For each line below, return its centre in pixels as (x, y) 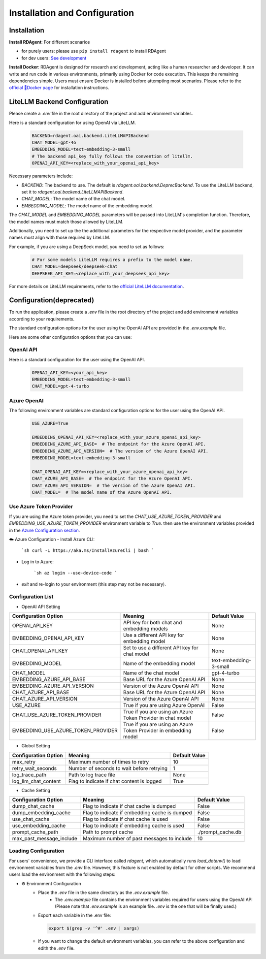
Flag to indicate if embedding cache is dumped (137, 812)
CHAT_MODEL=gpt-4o (54, 143)
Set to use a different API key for (161, 648)
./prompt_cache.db (219, 832)
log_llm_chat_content (36, 781)
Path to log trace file (92, 774)
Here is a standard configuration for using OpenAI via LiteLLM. (72, 123)
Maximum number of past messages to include (137, 838)
